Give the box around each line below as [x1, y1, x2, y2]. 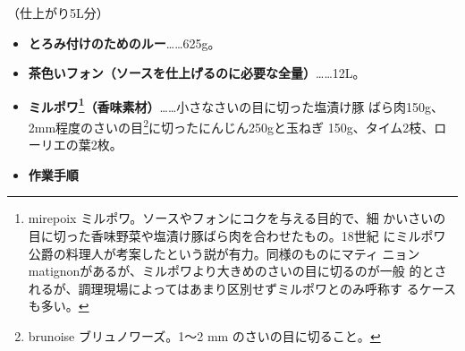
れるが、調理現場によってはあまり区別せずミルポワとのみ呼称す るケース [28, 278, 456, 297]
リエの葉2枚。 [40, 135, 123, 154]
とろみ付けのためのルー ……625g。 [28, 33, 221, 52]
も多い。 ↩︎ [28, 296, 89, 315]
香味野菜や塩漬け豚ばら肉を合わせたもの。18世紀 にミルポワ [90, 227, 446, 245]
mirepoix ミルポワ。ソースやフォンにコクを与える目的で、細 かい [28, 209, 409, 227]
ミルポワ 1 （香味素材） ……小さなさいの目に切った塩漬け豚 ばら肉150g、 [28, 94, 444, 116]
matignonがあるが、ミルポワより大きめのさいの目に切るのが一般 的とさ [28, 261, 447, 280]
